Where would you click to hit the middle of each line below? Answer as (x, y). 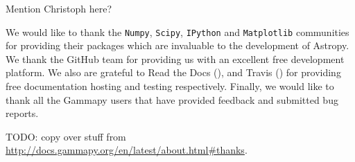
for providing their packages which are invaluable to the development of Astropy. (177, 45)
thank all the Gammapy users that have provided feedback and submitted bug (172, 99)
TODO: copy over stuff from (66, 136)
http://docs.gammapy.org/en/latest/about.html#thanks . (127, 150)
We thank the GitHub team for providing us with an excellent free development (175, 58)
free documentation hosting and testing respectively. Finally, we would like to (170, 86)
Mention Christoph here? (59, 8)
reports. (22, 113)
